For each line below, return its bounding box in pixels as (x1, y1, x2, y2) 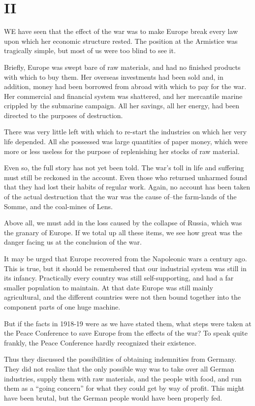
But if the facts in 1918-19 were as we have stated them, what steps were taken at (4, 318, 252, 328)
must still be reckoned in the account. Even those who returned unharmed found (4, 172, 248, 182)
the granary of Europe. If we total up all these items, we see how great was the (4, 227, 242, 237)
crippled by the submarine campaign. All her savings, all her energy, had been (4, 100, 240, 111)
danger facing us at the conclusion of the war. (4, 237, 142, 247)
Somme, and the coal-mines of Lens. (4, 201, 113, 211)
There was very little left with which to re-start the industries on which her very (4, 126, 247, 137)
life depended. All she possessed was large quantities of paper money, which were (4, 136, 248, 147)
